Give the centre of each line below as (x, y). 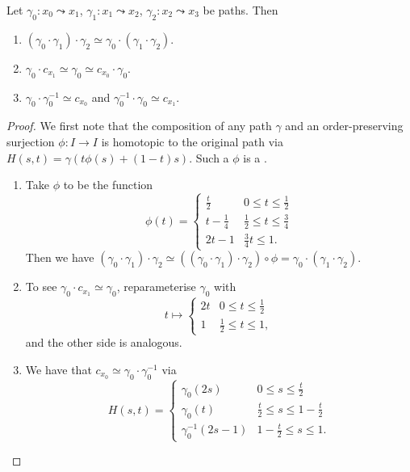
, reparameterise (156, 287)
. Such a (209, 157)
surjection (31, 141)
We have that (59, 370)
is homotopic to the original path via (192, 141)
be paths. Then (241, 10)
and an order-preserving (344, 126)
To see (41, 287)
